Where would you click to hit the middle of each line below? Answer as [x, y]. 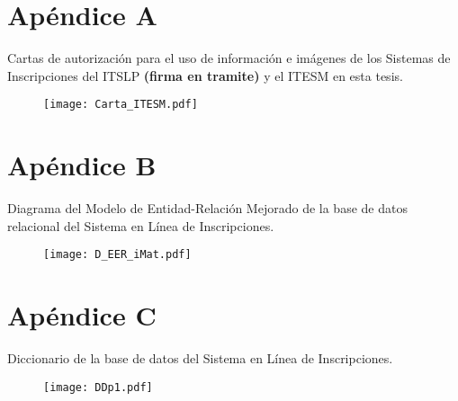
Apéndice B [82, 165]
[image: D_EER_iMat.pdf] [117, 255]
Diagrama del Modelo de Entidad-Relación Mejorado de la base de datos [207, 208]
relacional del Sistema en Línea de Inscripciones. [141, 225]
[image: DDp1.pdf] [98, 387]
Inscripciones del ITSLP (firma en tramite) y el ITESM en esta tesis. [205, 75]
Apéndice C [82, 315]
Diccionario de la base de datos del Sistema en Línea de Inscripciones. [200, 358]
